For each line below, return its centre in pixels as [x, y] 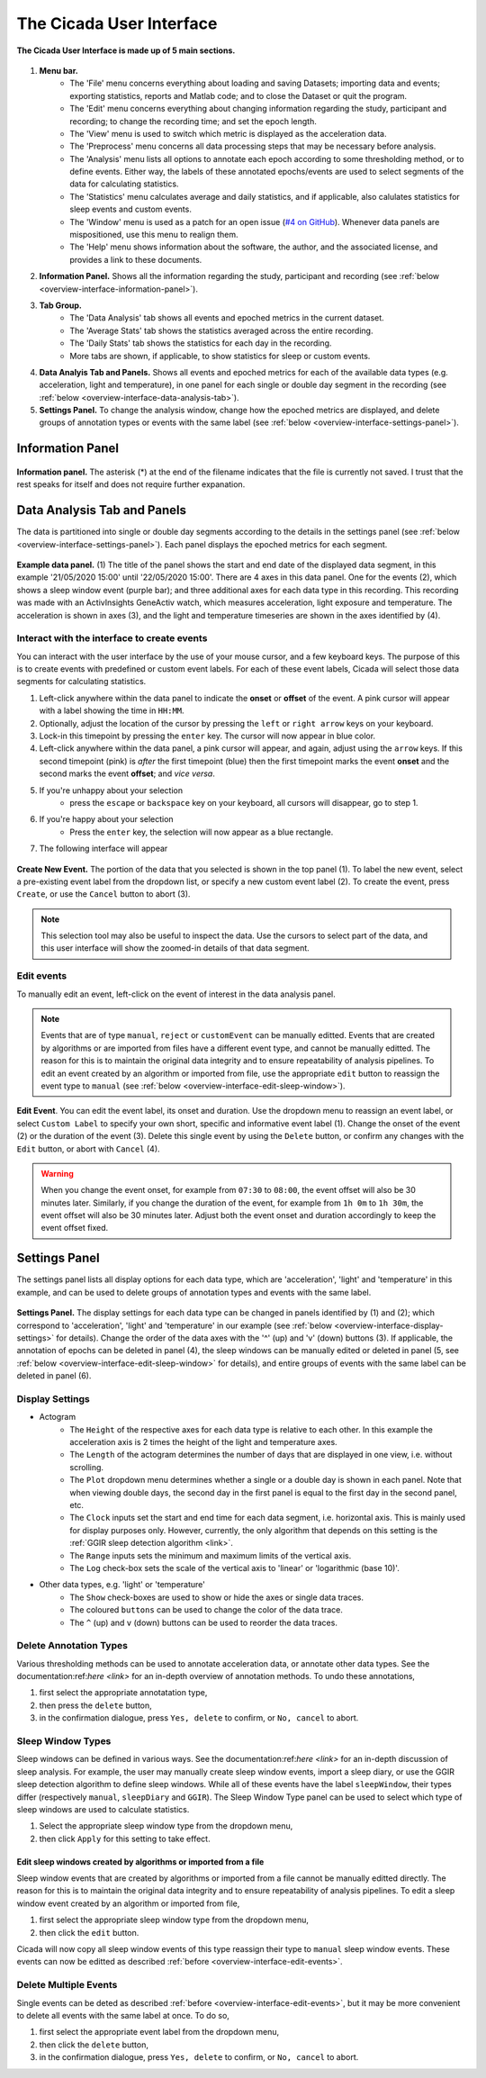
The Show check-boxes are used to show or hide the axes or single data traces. [217, 1597]
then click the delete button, [94, 2045]
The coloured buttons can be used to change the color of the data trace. [207, 1610]
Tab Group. [61, 305]
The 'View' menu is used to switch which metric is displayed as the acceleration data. [228, 133]
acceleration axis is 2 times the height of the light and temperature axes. [203, 1442]
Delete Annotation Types [72, 1646]
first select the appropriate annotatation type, [123, 1693]
